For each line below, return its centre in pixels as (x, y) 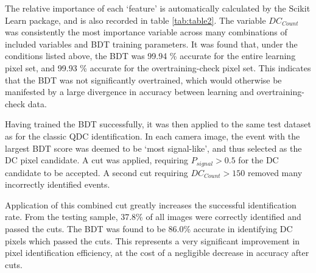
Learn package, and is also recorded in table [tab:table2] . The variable (135, 20)
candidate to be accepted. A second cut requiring (97, 172)
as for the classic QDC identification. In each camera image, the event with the (153, 136)
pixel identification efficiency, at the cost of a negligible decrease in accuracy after (157, 253)
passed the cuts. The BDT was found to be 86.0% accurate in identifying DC (149, 228)
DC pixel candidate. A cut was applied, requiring (97, 160)
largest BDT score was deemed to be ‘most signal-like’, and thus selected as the (153, 148)
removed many (275, 172)
